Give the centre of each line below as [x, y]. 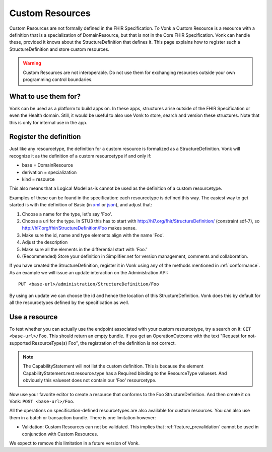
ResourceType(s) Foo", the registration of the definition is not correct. [104, 343]
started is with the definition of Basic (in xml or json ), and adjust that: [81, 205]
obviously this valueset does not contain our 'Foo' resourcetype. [90, 381]
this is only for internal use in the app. [48, 122]
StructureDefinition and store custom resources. [59, 49]
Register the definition [45, 137]
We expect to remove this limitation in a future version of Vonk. [75, 443]
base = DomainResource [47, 165]
